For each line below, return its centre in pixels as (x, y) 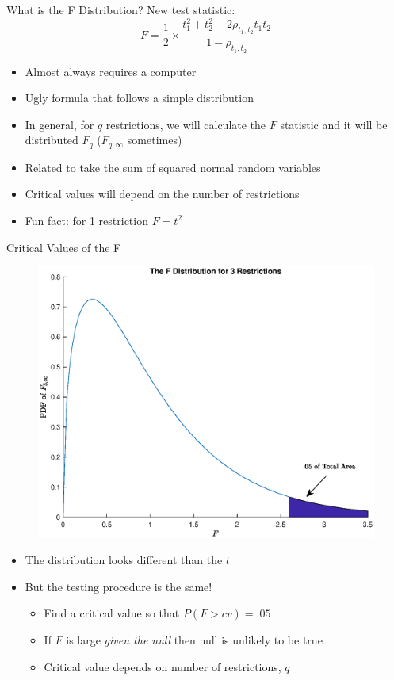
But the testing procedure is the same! (119, 586)
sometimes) (155, 140)
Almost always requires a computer (111, 71)
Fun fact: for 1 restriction (86, 220)
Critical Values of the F (64, 247)
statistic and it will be (334, 124)
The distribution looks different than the (124, 560)
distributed (52, 140)
